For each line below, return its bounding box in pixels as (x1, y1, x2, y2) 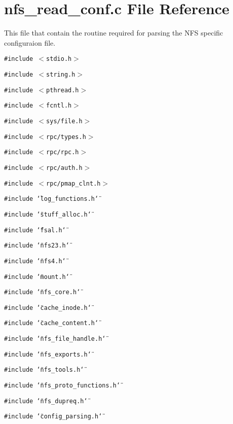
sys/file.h (46, 117, 83, 125)
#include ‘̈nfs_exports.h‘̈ (4, 350, 91, 358)
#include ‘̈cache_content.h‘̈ (4, 320, 99, 327)
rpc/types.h (46, 133, 86, 140)
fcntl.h (46, 102, 72, 110)
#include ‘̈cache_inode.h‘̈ (4, 304, 91, 311)
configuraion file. (4, 37, 56, 48)
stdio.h (46, 55, 72, 63)
